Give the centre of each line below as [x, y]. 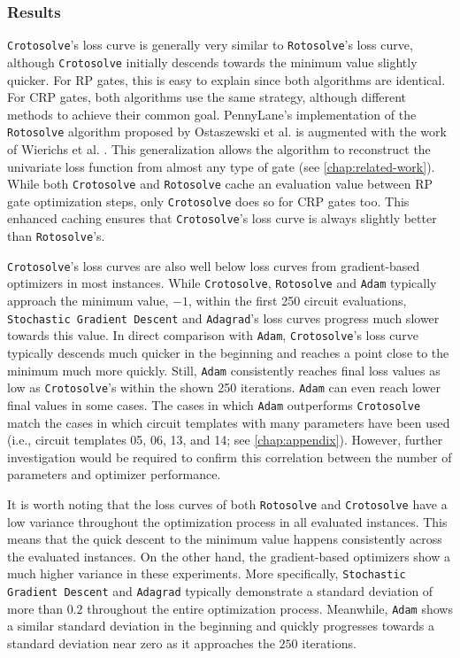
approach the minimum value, [88, 301]
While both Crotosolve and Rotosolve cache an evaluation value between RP [220, 184]
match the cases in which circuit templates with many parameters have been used [229, 422]
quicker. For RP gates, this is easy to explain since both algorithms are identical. [226, 79]
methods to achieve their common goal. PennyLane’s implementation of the [212, 114]
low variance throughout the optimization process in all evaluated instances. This [227, 521]
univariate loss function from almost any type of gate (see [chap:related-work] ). [221, 166]
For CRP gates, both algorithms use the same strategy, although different [207, 97]
